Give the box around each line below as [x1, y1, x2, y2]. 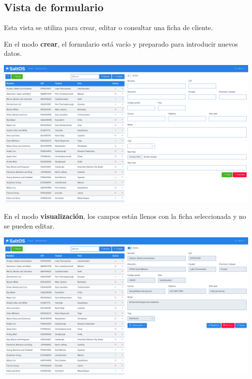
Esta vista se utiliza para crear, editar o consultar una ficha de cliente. [4, 22, 213, 33]
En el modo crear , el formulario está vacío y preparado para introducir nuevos [4, 38, 238, 49]
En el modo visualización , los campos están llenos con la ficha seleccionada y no [4, 211, 246, 221]
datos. [4, 48, 22, 58]
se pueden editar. [4, 220, 55, 231]
